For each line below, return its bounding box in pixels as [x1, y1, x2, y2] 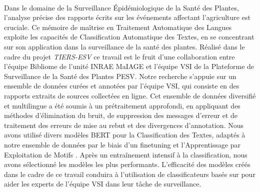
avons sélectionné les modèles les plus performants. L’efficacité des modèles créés [4, 159, 250, 169]
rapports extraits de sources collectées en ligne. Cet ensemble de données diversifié [4, 90, 256, 100]
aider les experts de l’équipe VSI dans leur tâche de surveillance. [4, 178, 201, 189]
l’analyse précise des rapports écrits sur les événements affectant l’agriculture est [4, 12, 250, 22]
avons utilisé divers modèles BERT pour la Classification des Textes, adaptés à [4, 129, 245, 140]
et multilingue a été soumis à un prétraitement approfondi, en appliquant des [4, 100, 240, 110]
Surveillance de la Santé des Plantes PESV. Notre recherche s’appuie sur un [4, 70, 236, 81]
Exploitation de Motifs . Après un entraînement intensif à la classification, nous [4, 149, 247, 159]
